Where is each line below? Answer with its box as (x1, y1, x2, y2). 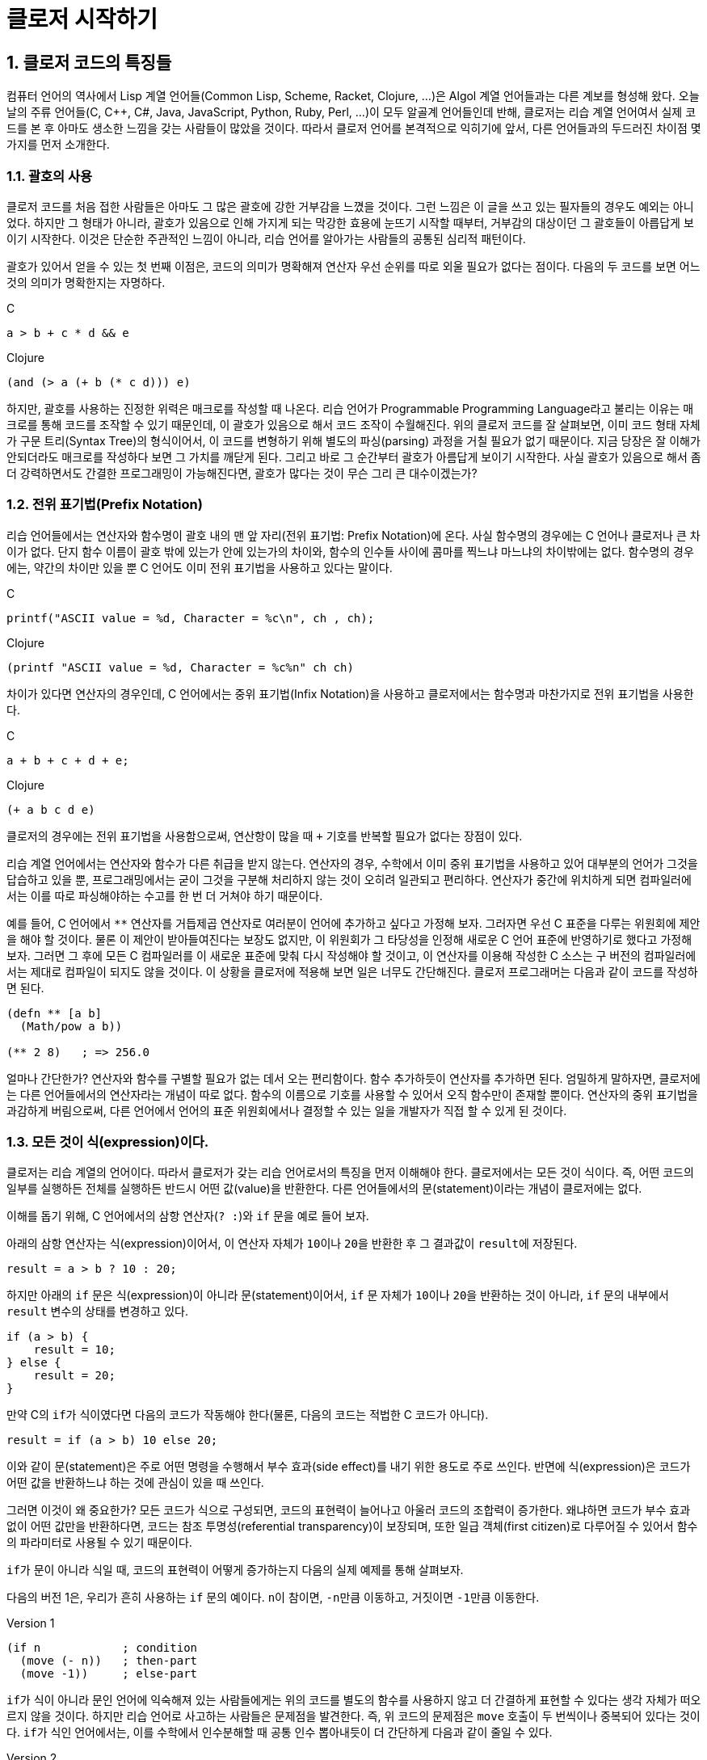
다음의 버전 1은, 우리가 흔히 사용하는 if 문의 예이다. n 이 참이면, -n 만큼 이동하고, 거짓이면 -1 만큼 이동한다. (6, 1590, 540, 1605)
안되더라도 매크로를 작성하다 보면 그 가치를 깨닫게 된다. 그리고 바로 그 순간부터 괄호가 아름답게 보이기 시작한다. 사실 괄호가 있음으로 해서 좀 (6, 449, 701, 464)
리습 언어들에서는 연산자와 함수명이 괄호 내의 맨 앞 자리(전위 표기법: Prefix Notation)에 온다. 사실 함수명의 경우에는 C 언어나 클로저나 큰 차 (6, 528, 701, 542)
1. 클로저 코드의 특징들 (6, 52, 172, 73)
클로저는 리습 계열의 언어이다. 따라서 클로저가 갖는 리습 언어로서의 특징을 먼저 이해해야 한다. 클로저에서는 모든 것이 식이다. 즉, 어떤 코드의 (6, 1165, 694, 1180)
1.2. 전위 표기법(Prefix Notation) (6, 496, 203, 513)
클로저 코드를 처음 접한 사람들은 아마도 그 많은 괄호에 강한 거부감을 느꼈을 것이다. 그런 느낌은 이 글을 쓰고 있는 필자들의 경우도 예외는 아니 (6, 199, 694, 213)
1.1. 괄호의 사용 (6, 167, 93, 184)
